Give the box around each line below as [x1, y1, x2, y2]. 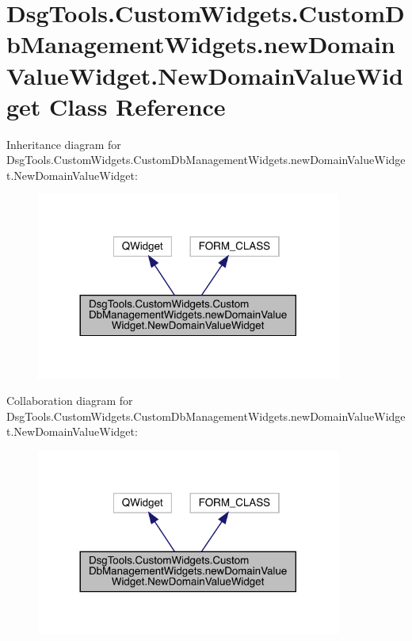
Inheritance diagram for [6, 135, 121, 152]
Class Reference [49, 90, 226, 122]
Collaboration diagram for [6, 392, 133, 409]
